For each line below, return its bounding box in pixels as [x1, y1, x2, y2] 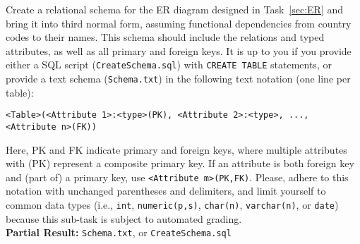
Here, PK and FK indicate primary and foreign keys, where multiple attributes [6, 142, 347, 157]
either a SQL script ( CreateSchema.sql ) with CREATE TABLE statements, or [6, 57, 332, 72]
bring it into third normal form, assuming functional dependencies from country [6, 16, 352, 30]
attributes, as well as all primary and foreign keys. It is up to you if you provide [6, 43, 352, 58]
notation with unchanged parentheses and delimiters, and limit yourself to [6, 183, 326, 198]
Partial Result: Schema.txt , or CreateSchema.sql [6, 225, 232, 240]
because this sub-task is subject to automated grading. [6, 211, 242, 226]
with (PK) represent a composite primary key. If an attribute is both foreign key [6, 156, 354, 171]
